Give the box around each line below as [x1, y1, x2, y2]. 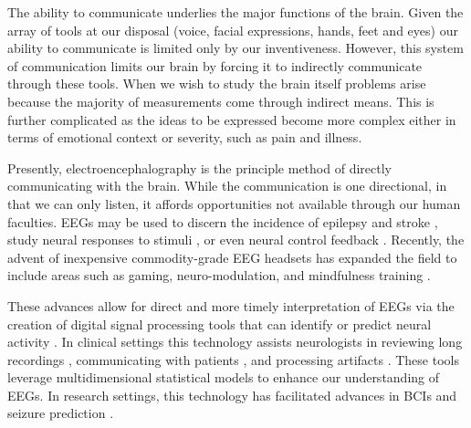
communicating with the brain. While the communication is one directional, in [7, 176, 447, 195]
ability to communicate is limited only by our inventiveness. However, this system [7, 38, 464, 57]
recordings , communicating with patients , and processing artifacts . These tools [7, 350, 459, 369]
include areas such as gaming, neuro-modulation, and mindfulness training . [7, 266, 431, 285]
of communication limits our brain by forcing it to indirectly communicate [7, 56, 423, 75]
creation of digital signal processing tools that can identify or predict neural [7, 314, 432, 333]
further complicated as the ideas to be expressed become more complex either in [7, 110, 456, 129]
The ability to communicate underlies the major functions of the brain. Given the [7, 3, 464, 21]
